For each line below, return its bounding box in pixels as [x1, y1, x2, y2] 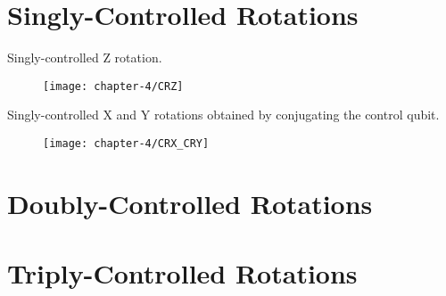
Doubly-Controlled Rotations [7, 185, 373, 221]
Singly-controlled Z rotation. [7, 48, 162, 67]
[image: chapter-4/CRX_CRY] [43, 136, 210, 150]
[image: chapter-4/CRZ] [43, 79, 184, 93]
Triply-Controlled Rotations [7, 255, 358, 292]
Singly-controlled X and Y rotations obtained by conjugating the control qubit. [7, 105, 440, 124]
